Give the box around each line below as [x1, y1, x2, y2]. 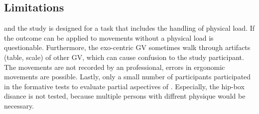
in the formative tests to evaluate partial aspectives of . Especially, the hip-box [4, 81, 245, 91]
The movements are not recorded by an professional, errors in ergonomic [4, 61, 225, 72]
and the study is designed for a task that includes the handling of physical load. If [4, 23, 255, 33]
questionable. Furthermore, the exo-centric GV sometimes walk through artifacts [4, 42, 251, 53]
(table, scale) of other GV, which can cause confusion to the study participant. [4, 52, 244, 62]
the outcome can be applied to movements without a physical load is [4, 32, 214, 43]
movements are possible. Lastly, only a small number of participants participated [4, 71, 251, 82]
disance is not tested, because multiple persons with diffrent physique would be [4, 91, 246, 101]
